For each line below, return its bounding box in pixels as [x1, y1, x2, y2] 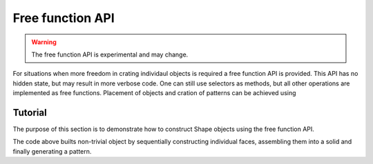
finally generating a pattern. [12, 147, 92, 155]
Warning [31, 38, 57, 46]
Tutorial [12, 107, 48, 119]
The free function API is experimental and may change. [31, 50, 189, 59]
